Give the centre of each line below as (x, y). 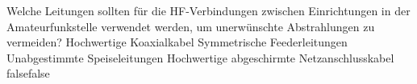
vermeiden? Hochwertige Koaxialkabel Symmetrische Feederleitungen (177, 42)
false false (28, 73)
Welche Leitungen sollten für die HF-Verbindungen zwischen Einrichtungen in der (208, 10)
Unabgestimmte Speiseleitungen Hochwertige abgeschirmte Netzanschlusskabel (200, 57)
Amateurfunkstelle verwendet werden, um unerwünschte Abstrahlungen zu (191, 26)
